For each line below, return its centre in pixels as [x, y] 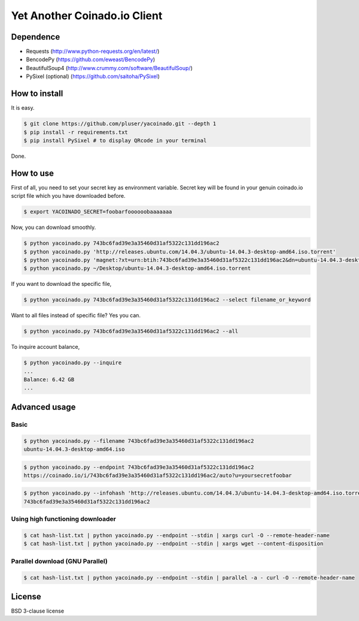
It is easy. [23, 108]
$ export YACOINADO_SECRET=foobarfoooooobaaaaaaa [98, 212]
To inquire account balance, [45, 347]
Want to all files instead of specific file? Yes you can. [76, 315]
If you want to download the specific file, [61, 284]
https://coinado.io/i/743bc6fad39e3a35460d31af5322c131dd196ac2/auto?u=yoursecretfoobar [158, 475]
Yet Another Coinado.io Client [87, 16]
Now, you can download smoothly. [54, 227]
